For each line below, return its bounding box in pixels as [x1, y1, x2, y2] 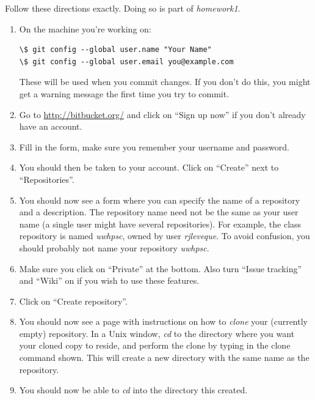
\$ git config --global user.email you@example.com [19, 57, 234, 66]
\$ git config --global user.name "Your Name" [19, 45, 212, 54]
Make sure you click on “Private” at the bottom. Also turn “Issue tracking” [19, 262, 302, 275]
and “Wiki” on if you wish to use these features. [19, 274, 200, 287]
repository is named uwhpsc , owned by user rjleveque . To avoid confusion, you [19, 229, 310, 242]
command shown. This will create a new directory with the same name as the [19, 351, 310, 364]
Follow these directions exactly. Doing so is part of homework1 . [5, 2, 241, 14]
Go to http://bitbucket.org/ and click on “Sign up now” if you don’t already [19, 108, 306, 120]
